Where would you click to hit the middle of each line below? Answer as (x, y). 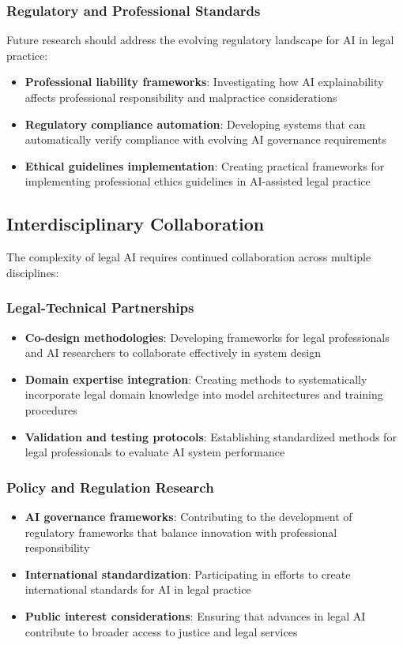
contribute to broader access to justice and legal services (161, 631)
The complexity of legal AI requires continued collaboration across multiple (189, 257)
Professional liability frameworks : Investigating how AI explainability (204, 82)
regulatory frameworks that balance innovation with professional (181, 532)
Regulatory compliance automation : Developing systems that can (195, 124)
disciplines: (33, 272)
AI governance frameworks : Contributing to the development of (188, 516)
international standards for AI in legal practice (138, 589)
